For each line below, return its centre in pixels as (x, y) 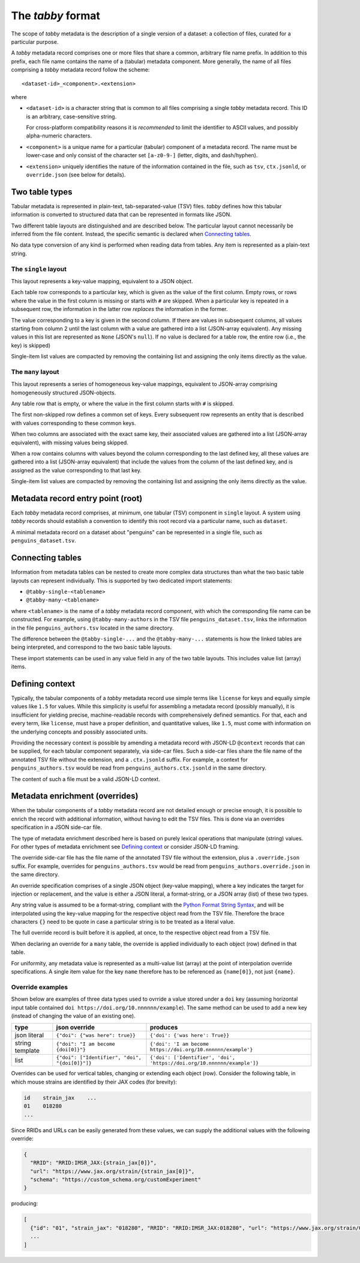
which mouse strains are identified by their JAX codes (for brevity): (94, 1082)
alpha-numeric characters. (59, 136)
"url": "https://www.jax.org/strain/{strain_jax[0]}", (112, 1171)
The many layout (35, 372)
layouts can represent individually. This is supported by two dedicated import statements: (121, 580)
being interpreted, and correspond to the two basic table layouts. (91, 647)
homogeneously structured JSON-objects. (64, 393)
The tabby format (55, 16)
